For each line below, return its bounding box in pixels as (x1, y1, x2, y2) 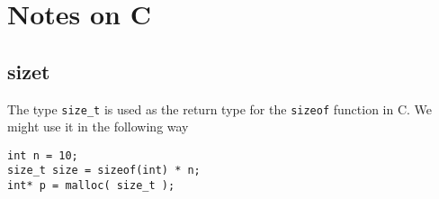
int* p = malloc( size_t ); (7, 179, 175, 193)
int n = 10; (7, 149, 78, 162)
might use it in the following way (7, 117, 189, 136)
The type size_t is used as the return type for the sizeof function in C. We (7, 99, 433, 118)
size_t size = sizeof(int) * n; (7, 164, 201, 177)
